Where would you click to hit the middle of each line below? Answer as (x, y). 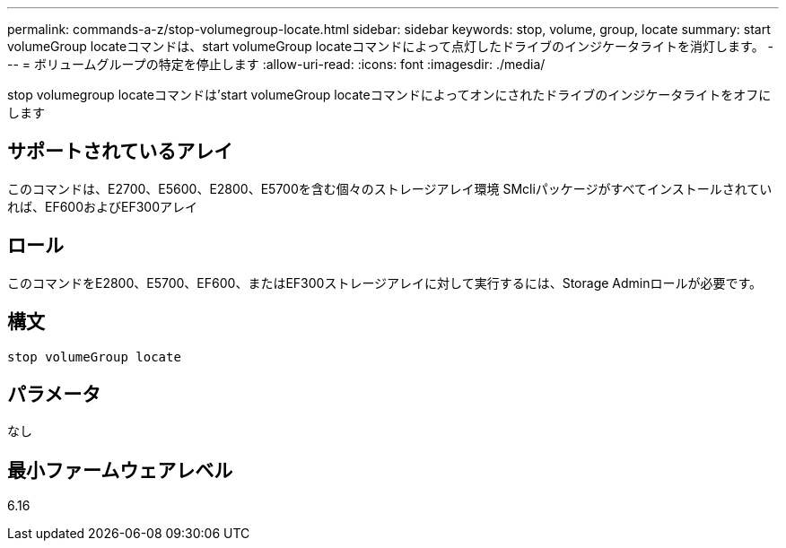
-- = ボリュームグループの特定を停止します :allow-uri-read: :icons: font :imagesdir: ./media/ (276, 64)
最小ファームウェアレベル (120, 470)
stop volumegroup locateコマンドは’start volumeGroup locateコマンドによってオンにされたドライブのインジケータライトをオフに (389, 95)
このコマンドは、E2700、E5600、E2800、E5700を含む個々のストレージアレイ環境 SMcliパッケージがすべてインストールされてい (390, 188)
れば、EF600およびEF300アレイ (103, 206)
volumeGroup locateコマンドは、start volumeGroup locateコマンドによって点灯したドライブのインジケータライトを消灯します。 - (391, 46)
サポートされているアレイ (120, 152)
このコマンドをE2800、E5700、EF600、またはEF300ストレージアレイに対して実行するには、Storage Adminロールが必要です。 (385, 283)
